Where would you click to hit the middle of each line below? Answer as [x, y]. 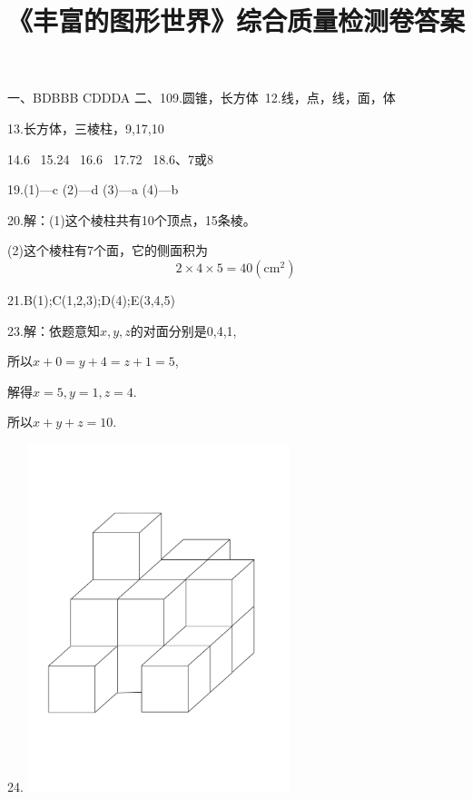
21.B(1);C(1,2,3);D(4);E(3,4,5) [91, 299]
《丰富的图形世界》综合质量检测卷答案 [236, 20]
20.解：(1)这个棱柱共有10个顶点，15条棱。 [132, 219]
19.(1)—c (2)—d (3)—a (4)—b [93, 189]
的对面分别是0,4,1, [183, 330]
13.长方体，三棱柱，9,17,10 [86, 128]
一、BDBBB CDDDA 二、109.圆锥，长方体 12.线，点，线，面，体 [202, 98]
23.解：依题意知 [54, 330]
